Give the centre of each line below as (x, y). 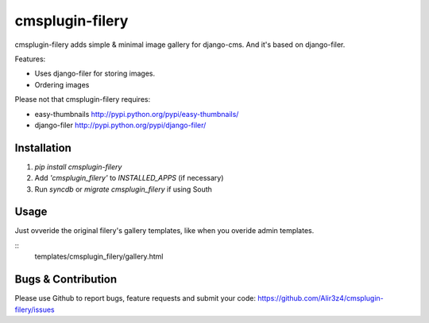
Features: (30, 59)
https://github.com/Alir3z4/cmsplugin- (321, 298)
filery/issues (35, 309)
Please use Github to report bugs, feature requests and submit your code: (135, 298)
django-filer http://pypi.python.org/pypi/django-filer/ (120, 125)
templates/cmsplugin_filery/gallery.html (99, 257)
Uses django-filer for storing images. (95, 74)
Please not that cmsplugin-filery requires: (83, 99)
